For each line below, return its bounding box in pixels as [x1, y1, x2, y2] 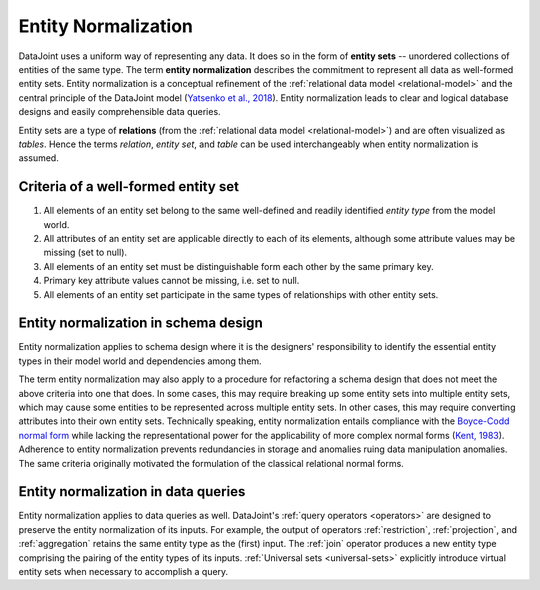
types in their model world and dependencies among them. [18, 355, 262, 367]
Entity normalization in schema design [18, 315, 264, 332]
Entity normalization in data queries [18, 483, 246, 500]
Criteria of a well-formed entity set [18, 178, 240, 195]
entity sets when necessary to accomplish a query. [18, 566, 229, 578]
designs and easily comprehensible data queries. [18, 106, 221, 118]
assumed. [18, 152, 59, 164]
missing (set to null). [43, 246, 128, 259]
